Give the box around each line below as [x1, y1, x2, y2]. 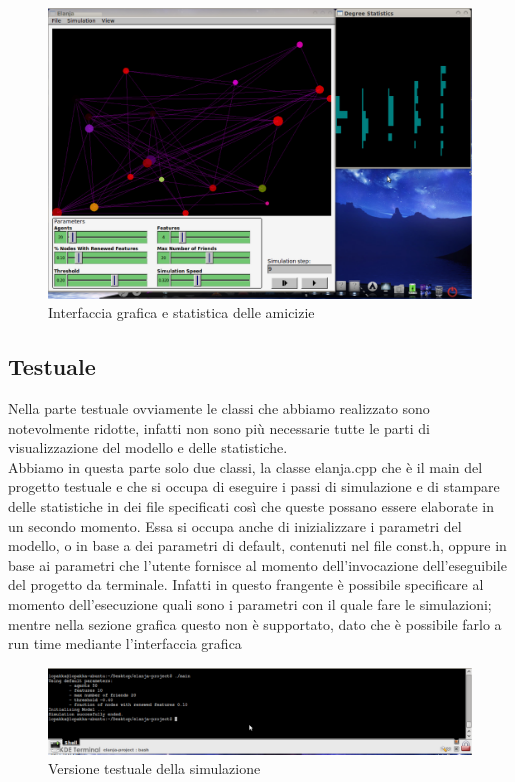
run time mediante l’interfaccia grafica [8, 633, 242, 654]
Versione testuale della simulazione [48, 758, 261, 779]
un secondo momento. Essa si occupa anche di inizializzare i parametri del [8, 515, 462, 536]
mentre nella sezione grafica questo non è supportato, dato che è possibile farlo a [8, 613, 502, 634]
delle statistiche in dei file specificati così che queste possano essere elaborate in [8, 496, 495, 517]
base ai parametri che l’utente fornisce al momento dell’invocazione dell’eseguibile [8, 554, 507, 575]
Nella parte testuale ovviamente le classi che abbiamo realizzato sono [8, 398, 430, 419]
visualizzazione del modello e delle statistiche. [8, 437, 288, 458]
